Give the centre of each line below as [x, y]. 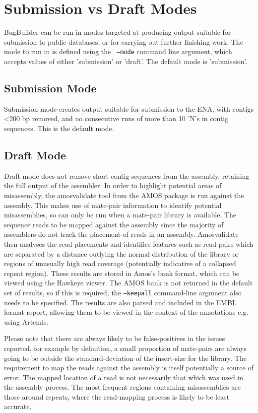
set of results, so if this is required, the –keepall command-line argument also [123, 292]
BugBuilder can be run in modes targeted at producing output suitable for [118, 32]
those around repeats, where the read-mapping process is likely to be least [117, 396]
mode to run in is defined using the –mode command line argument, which [118, 51]
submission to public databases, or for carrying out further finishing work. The [124, 41]
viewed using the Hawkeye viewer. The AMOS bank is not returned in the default [129, 283]
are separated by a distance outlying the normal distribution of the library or [122, 253]
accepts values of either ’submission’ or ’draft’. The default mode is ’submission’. [126, 61]
